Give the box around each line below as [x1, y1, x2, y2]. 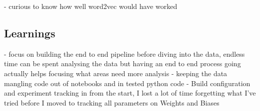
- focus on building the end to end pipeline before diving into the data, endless [4, 48, 245, 59]
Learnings [4, 25, 55, 40]
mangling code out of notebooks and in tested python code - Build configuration [4, 78, 250, 88]
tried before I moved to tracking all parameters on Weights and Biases [4, 97, 219, 108]
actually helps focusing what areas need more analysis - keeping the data [4, 68, 227, 78]
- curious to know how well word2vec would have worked [4, 1, 177, 11]
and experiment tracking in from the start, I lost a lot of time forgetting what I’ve [4, 88, 256, 98]
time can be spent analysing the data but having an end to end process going [4, 58, 241, 69]
